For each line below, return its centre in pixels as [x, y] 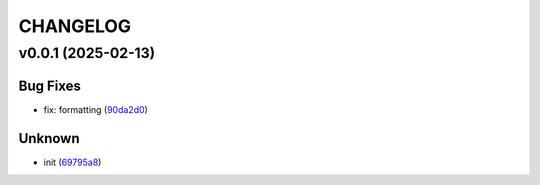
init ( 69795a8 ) [72, 162]
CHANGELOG [75, 26]
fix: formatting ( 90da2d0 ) [96, 109]
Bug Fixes [50, 85]
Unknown [49, 138]
